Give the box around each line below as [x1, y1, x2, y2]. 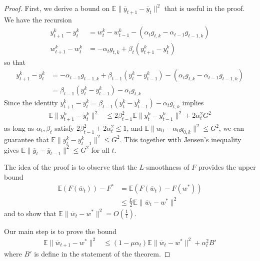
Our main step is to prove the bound [4, 226, 117, 236]
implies [182, 97, 204, 107]
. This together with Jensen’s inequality [119, 134, 241, 144]
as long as [4, 123, 34, 133]
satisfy [54, 123, 74, 133]
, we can [218, 123, 244, 133]
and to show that [4, 208, 56, 218]
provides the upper [198, 162, 256, 172]
